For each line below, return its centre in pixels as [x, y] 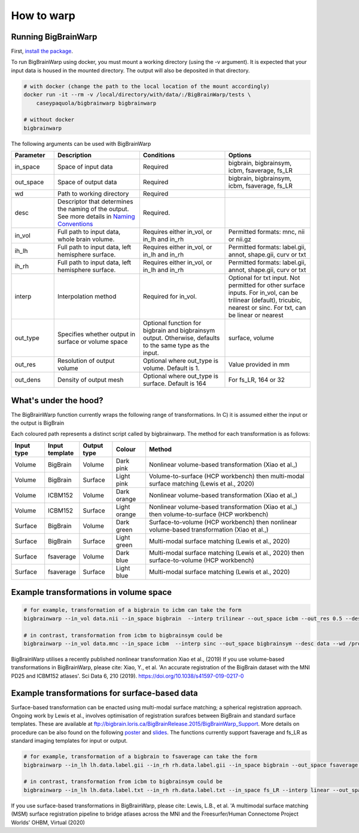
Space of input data [85, 167]
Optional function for [172, 323]
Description [74, 155]
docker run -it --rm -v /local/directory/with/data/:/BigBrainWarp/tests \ [137, 95]
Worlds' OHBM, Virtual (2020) [48, 822]
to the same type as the [176, 346]
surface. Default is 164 [174, 384]
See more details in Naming [96, 216]
